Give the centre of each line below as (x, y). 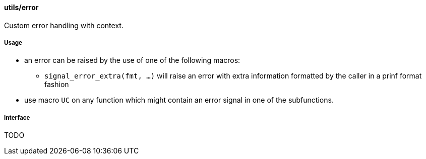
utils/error (21, 7)
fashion (57, 85)
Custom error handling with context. (64, 25)
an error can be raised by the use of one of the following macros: (132, 60)
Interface (17, 117)
